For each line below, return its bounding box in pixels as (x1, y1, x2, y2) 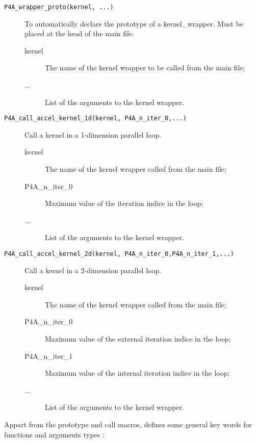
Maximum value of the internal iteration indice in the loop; (45, 368, 230, 378)
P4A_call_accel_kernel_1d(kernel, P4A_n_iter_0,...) (4, 115, 187, 122)
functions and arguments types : (4, 429, 105, 439)
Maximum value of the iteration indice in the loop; (45, 198, 203, 209)
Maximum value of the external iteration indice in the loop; (45, 333, 231, 344)
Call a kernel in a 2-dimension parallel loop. (24, 265, 162, 275)
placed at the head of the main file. (24, 28, 135, 39)
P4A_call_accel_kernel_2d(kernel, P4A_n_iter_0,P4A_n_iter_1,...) (4, 250, 235, 258)
